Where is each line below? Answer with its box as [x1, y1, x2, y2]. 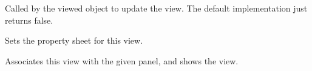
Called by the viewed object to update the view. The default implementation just [5, 2, 308, 14]
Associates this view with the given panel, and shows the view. [5, 54, 239, 67]
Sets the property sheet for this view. [5, 34, 143, 47]
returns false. [5, 13, 53, 26]
